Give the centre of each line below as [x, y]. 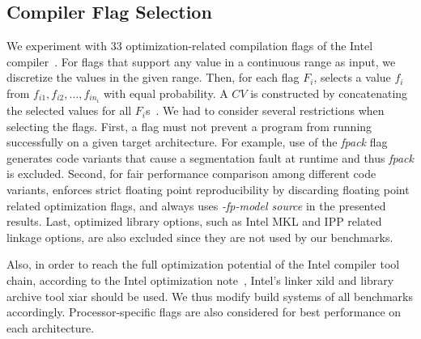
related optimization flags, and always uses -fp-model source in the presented [196, 205]
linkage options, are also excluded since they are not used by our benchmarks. [200, 237]
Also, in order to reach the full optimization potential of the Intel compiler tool [203, 264]
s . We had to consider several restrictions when [265, 110]
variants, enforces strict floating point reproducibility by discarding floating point [208, 190]
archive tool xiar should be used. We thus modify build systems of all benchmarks [210, 296]
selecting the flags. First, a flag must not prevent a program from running [189, 126]
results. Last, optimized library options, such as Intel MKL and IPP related [194, 221]
